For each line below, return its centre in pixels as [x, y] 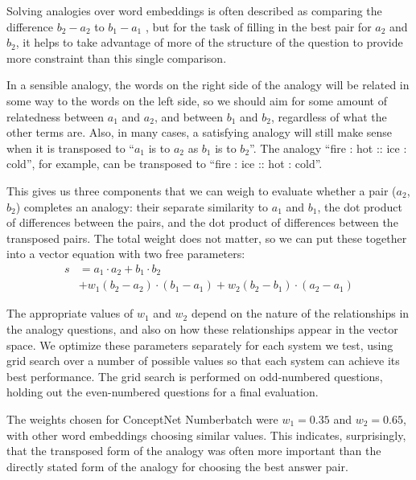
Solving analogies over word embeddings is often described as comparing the [194, 10]
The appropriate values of [70, 313]
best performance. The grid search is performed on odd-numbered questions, [195, 376]
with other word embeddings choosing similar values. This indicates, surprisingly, [206, 435]
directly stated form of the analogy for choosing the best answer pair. [177, 466]
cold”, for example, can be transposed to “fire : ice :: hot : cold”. [165, 164]
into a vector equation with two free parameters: [126, 254]
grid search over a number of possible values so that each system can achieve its [203, 361]
